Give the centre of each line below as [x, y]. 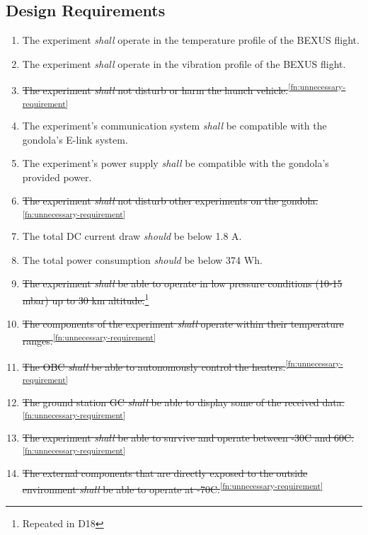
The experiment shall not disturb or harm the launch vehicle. [155, 90]
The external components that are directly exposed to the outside [165, 472]
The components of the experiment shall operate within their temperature [183, 324]
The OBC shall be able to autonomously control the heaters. [154, 366]
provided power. [57, 177]
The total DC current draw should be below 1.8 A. [132, 236]
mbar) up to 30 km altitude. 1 [86, 299]
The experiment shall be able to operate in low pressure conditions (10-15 [182, 283]
